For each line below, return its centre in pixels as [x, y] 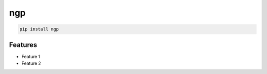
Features [23, 45]
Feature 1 [31, 56]
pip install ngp [39, 29]
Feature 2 [31, 63]
